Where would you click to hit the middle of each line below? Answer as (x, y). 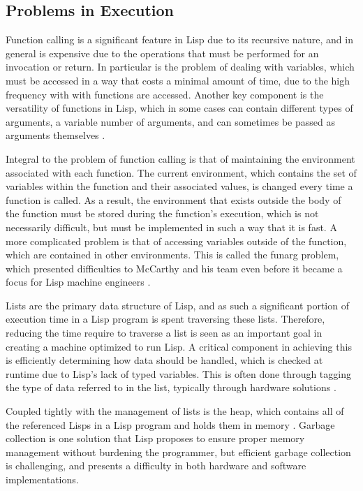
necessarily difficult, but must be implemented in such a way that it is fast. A (171, 227)
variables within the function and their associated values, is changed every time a (179, 186)
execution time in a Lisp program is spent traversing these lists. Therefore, (165, 319)
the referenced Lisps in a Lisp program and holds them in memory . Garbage (170, 424)
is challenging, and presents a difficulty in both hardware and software (156, 466)
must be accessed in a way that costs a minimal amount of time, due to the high (178, 80)
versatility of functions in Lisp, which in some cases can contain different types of (179, 108)
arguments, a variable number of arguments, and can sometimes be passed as (170, 121)
